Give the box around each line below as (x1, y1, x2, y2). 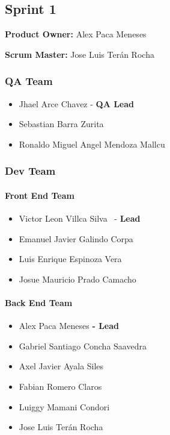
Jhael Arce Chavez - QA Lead (19, 97, 135, 110)
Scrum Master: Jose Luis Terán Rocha (5, 48, 154, 60)
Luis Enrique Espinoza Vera (19, 252, 122, 265)
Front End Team (5, 189, 74, 201)
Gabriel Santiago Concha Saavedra (19, 339, 147, 352)
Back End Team (5, 296, 73, 308)
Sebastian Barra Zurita (19, 117, 104, 130)
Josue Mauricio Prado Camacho (19, 272, 136, 285)
